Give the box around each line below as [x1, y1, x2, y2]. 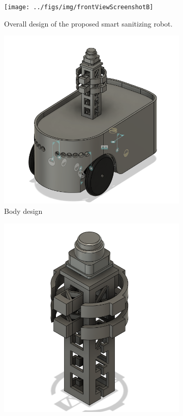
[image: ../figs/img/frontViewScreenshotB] [4, 4, 154, 11]
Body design [4, 205, 43, 216]
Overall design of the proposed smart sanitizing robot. [4, 18, 173, 29]
